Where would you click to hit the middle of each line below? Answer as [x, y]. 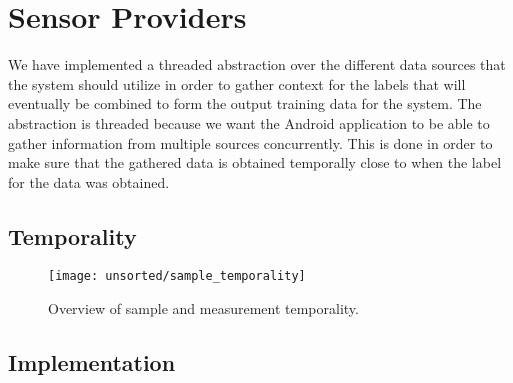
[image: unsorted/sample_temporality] [177, 276]
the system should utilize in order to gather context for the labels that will [237, 83]
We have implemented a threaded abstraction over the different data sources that [257, 64]
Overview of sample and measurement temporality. [203, 308]
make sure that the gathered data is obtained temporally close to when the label [255, 162]
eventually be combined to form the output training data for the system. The [245, 103]
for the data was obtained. [89, 181]
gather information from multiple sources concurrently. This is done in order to [250, 142]
